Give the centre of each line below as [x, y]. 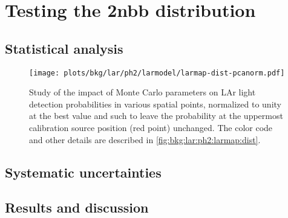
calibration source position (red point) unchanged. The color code [151, 128]
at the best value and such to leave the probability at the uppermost [156, 116]
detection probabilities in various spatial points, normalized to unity [155, 104]
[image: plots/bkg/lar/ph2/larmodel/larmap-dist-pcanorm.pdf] [157, 73]
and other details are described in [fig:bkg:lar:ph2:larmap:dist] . [145, 139]
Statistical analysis [64, 48]
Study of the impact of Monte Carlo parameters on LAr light [142, 92]
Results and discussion [77, 207]
